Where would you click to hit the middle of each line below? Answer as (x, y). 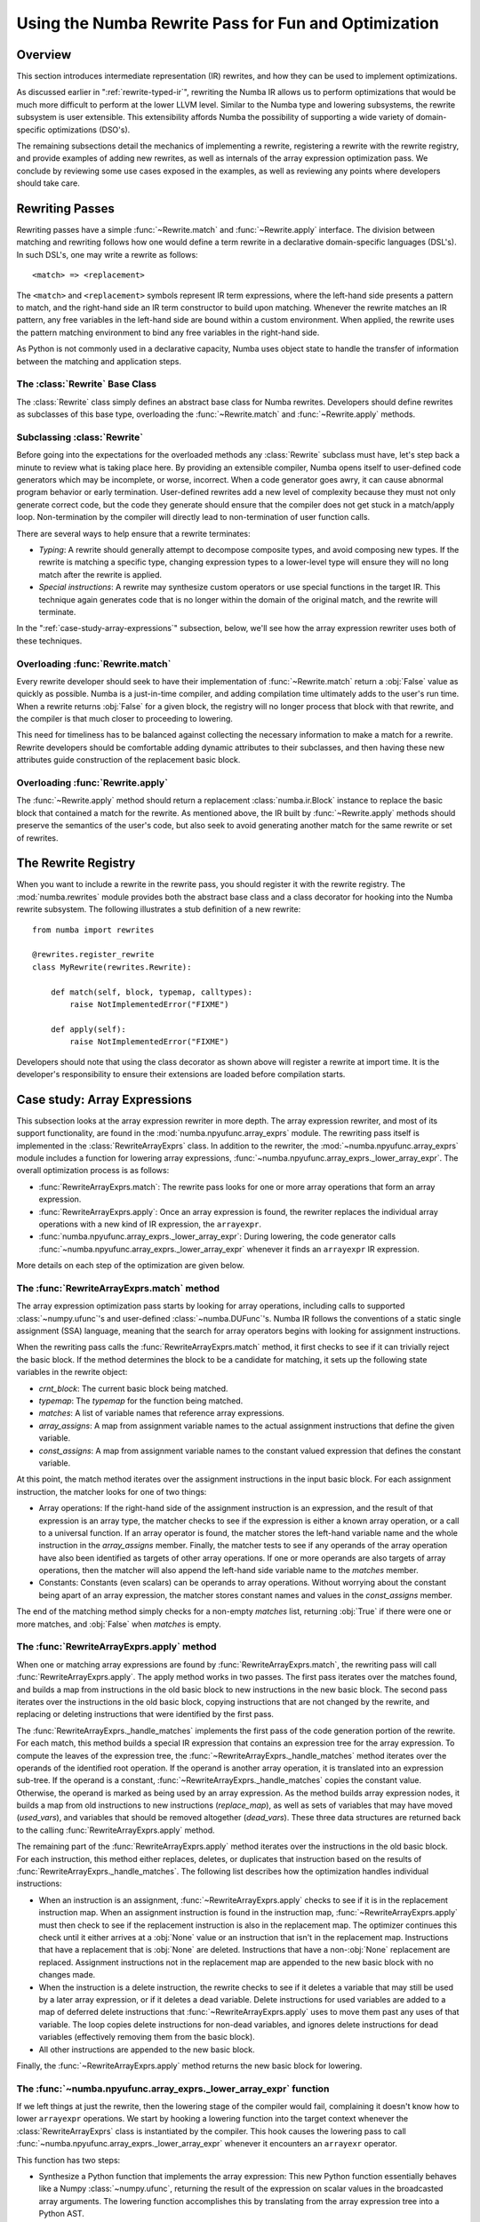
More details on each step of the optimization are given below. (130, 1266)
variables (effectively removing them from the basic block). (147, 2037)
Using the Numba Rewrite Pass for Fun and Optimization (228, 23)
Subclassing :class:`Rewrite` (80, 437)
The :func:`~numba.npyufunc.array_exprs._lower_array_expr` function (173, 2089)
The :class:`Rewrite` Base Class (87, 384)
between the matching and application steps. (99, 361)
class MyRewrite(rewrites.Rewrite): (112, 967)
